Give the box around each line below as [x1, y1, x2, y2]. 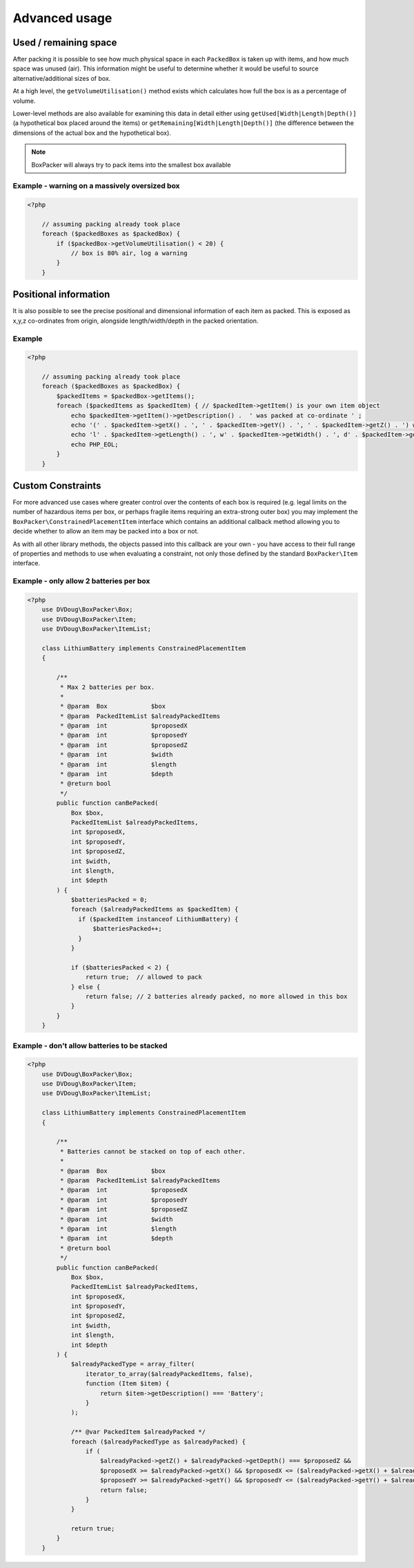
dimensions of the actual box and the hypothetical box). [12, 129, 172, 137]
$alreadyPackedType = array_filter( [70, 1360, 195, 1368]
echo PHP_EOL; [70, 440, 119, 448]
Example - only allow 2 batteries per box [12, 576, 150, 586]
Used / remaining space [12, 37, 117, 48]
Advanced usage [12, 10, 112, 26]
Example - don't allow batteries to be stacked [12, 1041, 168, 1050]
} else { [70, 983, 101, 991]
